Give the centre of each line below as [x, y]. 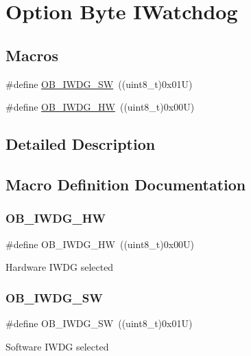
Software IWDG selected [57, 346]
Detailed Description [81, 144]
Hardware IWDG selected [60, 267]
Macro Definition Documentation [126, 184]
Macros [32, 55]
